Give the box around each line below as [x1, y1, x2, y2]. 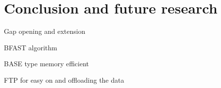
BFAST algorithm [4, 42, 57, 52]
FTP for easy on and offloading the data [4, 74, 124, 85]
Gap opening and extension [4, 26, 85, 36]
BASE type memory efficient [4, 59, 89, 69]
